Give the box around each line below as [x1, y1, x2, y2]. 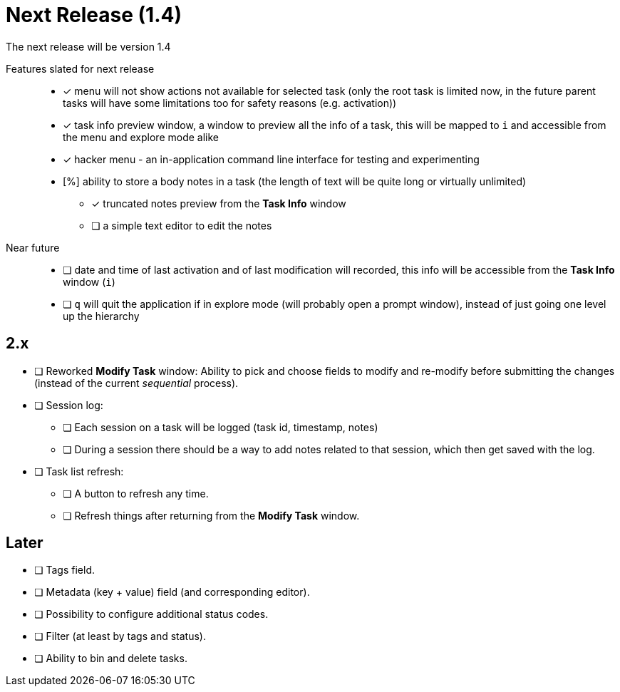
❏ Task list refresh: [34, 465, 124, 477]
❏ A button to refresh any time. [63, 487, 209, 500]
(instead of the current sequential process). [34, 376, 239, 389]
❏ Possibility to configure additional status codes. [34, 608, 269, 621]
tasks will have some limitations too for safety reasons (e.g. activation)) [63, 96, 397, 109]
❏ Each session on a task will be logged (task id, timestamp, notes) [63, 420, 378, 433]
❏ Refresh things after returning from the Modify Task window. [63, 509, 360, 522]
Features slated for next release [6, 62, 155, 75]
